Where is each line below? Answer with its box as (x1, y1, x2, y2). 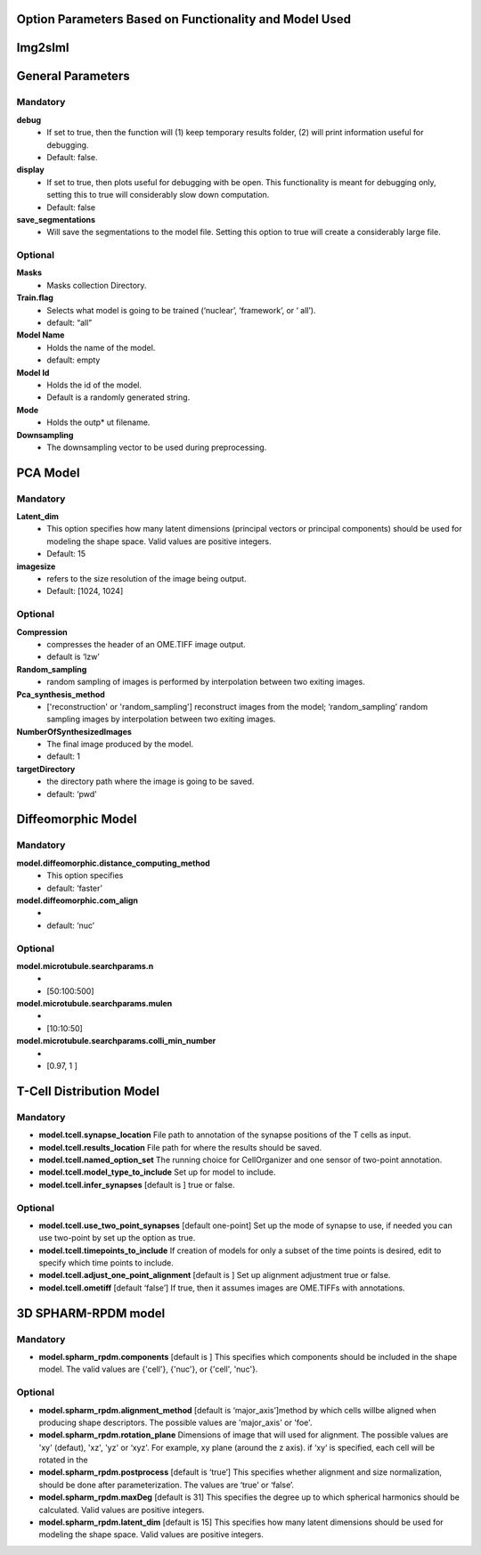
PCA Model (16, 465, 80, 480)
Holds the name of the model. (46, 342, 156, 353)
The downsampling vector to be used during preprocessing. (46, 442, 267, 452)
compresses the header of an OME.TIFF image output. (46, 639, 247, 649)
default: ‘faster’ (46, 883, 102, 893)
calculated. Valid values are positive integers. (38, 1504, 205, 1515)
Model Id (16, 367, 50, 378)
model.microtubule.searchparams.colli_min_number (16, 1036, 216, 1046)
